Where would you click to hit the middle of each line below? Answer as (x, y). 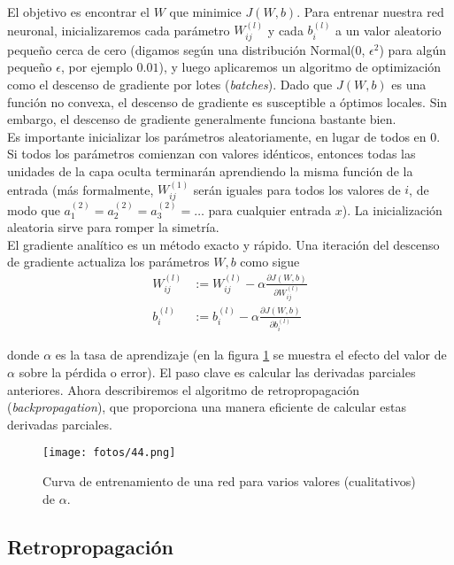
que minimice (205, 12)
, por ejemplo (96, 67)
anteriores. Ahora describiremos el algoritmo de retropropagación (184, 389)
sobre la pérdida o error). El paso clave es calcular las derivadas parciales (217, 372)
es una (409, 85)
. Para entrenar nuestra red (370, 12)
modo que (34, 209)
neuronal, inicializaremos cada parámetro (119, 30)
